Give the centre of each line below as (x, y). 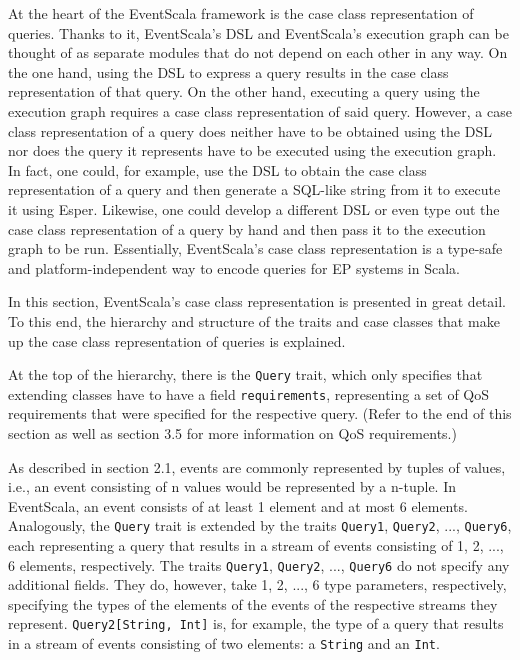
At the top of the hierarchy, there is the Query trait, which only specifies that (245, 374)
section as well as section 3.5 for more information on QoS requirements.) (232, 433)
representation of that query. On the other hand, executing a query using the (244, 91)
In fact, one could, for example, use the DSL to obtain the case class (217, 169)
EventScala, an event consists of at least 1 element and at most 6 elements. (238, 505)
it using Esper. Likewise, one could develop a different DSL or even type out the (254, 208)
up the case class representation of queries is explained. (177, 340)
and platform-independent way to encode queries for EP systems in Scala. (234, 267)
